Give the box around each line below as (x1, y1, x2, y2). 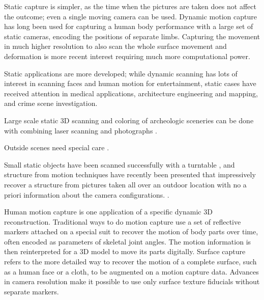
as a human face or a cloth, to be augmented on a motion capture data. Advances (4, 266, 259, 277)
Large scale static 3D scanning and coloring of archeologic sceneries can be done (4, 115, 254, 125)
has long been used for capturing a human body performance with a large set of (4, 21, 253, 32)
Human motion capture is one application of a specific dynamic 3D (4, 206, 213, 217)
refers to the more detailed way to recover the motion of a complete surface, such (4, 256, 257, 267)
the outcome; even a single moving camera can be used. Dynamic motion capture (4, 11, 257, 21)
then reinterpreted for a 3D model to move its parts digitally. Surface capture (4, 246, 246, 257)
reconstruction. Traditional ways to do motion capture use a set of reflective (4, 216, 241, 227)
